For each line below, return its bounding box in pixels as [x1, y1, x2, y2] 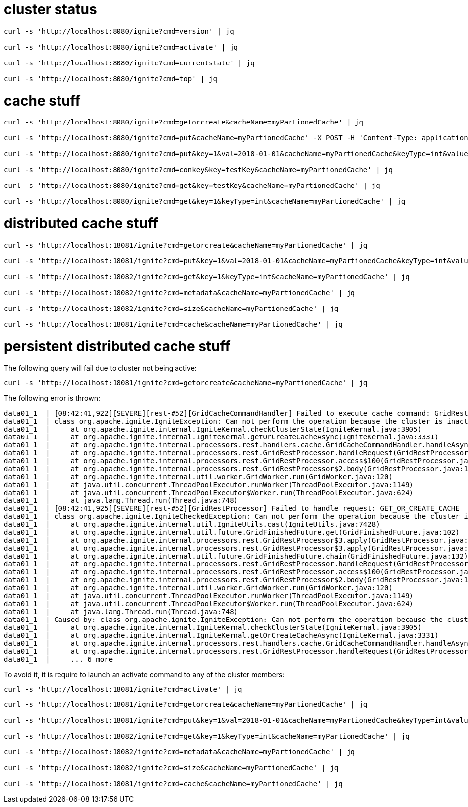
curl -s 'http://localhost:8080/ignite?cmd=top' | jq [4, 74, 217, 83]
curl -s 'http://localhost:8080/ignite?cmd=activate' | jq [4, 43, 238, 51]
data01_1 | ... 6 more [4, 655, 113, 664]
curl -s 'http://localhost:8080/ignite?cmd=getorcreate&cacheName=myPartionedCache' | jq [4, 118, 363, 126]
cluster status [4, 1, 97, 18]
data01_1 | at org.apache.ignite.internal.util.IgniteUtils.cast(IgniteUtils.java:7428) [4, 520, 380, 529]
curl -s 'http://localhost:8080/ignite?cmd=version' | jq [4, 27, 234, 35]
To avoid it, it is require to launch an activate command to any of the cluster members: [4, 670, 285, 679]
